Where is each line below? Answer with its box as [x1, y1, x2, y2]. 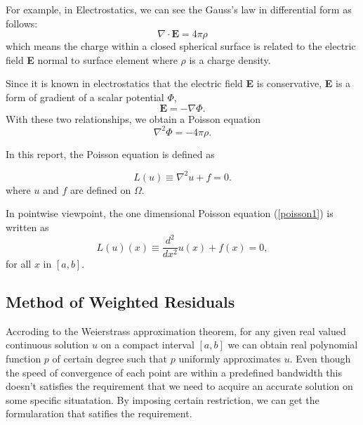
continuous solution [6, 337, 89, 352]
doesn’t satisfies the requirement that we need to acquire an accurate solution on [6, 379, 353, 393]
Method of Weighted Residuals [6, 291, 235, 313]
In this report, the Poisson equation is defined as [6, 146, 215, 161]
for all [6, 256, 32, 271]
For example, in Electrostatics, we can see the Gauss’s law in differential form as [6, 2, 352, 16]
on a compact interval [100, 337, 194, 352]
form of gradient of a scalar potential [6, 89, 164, 104]
